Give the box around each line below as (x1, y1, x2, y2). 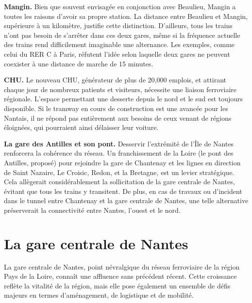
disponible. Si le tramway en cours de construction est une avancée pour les (4, 103, 228, 113)
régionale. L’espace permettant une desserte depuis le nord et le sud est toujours (4, 94, 243, 104)
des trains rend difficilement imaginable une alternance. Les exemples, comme (4, 39, 235, 49)
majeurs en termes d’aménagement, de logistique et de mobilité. (4, 290, 194, 300)
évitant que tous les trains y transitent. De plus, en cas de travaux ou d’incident (4, 186, 242, 196)
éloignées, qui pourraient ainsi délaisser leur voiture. (4, 122, 159, 132)
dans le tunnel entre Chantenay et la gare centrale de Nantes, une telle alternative (4, 195, 249, 206)
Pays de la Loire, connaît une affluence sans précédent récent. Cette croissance (4, 271, 237, 281)
